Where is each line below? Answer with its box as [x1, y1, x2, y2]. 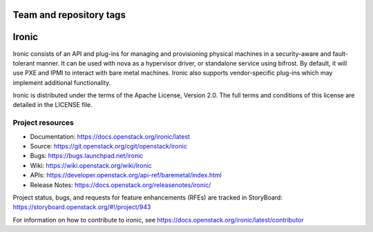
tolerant [12, 59, 35, 67]
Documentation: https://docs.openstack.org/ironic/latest [30, 132, 190, 141]
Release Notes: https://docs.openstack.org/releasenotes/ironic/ [30, 180, 211, 189]
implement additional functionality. [12, 78, 111, 86]
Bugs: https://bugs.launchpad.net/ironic [30, 152, 144, 160]
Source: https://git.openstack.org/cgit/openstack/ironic [30, 142, 188, 151]
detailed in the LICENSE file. [12, 101, 93, 109]
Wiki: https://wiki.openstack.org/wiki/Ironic [30, 161, 152, 169]
